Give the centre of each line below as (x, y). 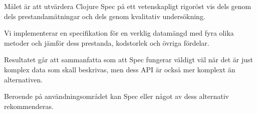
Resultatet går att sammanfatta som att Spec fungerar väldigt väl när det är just (128, 60)
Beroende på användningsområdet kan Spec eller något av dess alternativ (116, 96)
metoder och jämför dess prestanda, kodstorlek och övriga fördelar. (107, 42)
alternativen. (24, 79)
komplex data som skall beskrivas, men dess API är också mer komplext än (120, 69)
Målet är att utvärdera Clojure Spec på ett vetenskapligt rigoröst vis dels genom (128, 6)
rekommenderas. (29, 106)
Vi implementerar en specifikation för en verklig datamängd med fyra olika (119, 33)
